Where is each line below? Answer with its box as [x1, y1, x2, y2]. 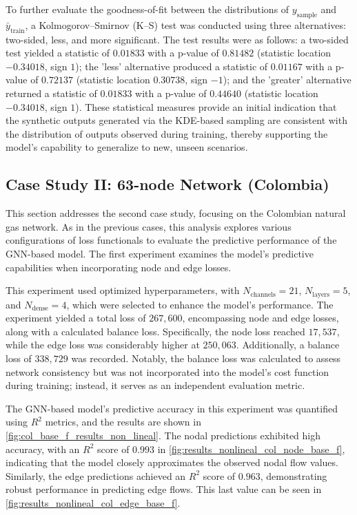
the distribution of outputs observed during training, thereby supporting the [6, 126, 328, 140]
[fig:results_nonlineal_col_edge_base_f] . [6, 495, 181, 509]
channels [250, 291, 276, 298]
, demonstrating [260, 468, 327, 483]
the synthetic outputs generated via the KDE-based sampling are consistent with [6, 113, 347, 127]
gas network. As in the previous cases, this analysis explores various [6, 219, 292, 233]
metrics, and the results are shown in [45, 414, 201, 429]
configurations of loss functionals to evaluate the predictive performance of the [6, 233, 337, 247]
